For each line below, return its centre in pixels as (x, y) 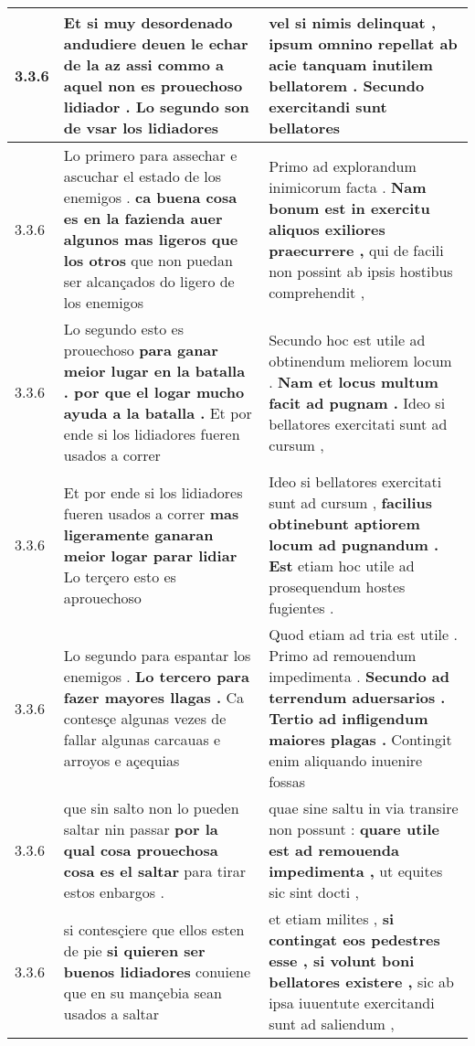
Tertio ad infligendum (348, 718)
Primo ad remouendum (343, 655)
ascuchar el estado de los (142, 176)
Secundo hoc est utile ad (347, 339)
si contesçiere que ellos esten (154, 929)
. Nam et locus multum (354, 381)
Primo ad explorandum (343, 165)
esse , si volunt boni (342, 961)
